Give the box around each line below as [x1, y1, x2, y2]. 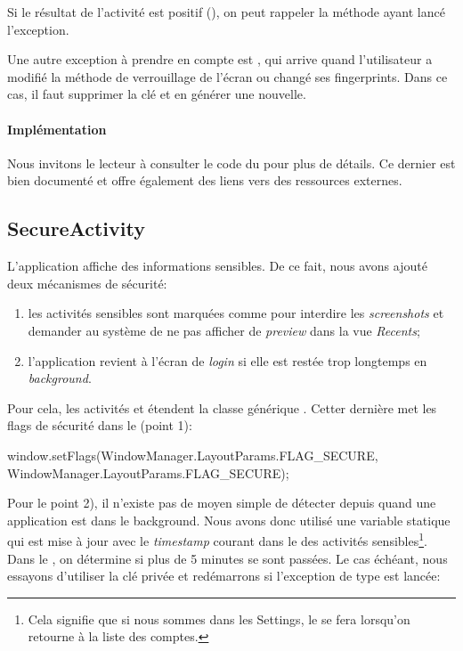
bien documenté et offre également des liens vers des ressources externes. [7, 171, 402, 190]
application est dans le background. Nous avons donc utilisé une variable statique [7, 510, 451, 529]
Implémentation [7, 119, 107, 138]
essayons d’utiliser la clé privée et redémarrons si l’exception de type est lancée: [7, 566, 441, 585]
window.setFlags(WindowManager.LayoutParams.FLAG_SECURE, [7, 445, 378, 464]
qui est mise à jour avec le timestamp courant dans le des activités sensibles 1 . [7, 529, 427, 549]
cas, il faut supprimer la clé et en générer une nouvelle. [7, 85, 306, 103]
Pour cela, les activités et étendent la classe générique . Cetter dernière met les [7, 398, 437, 417]
